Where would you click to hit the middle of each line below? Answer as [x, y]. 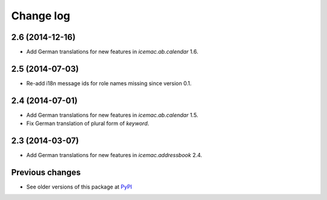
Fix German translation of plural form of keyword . [88, 123]
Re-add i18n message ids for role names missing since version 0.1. [109, 83]
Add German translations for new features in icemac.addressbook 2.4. [114, 155]
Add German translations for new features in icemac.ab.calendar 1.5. [112, 115]
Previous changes [46, 172]
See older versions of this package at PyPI [79, 187]
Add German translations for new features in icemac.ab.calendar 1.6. [112, 52]
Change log [41, 16]
